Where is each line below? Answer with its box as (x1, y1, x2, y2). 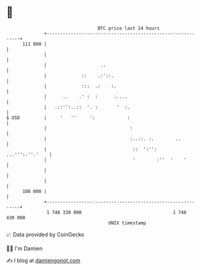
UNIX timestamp (108, 219, 147, 226)
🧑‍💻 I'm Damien (6, 245, 43, 252)
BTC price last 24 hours (97, 25, 160, 31)
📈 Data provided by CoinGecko (6, 231, 85, 238)
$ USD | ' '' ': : (6, 114, 130, 121)
